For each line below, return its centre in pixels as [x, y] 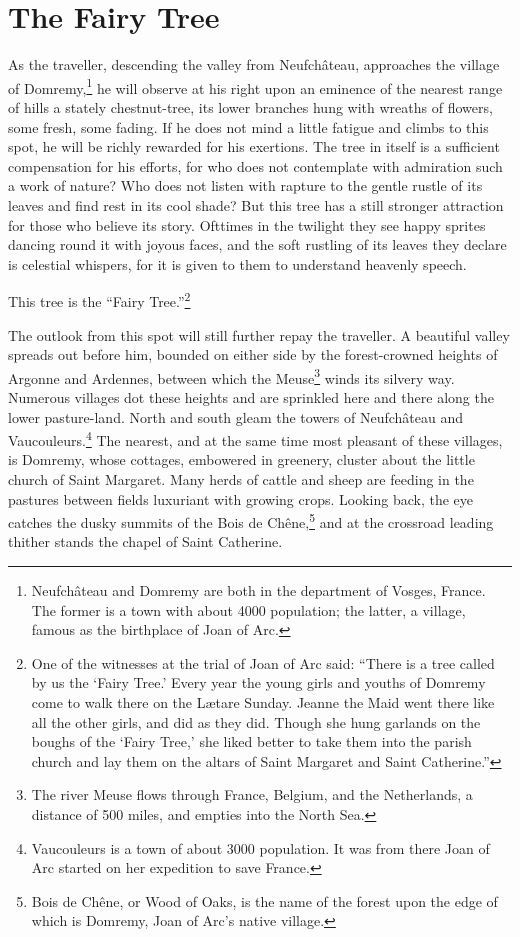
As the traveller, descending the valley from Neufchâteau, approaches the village [254, 64]
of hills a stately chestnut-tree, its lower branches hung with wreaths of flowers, [250, 106]
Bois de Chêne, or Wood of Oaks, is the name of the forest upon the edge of [264, 900]
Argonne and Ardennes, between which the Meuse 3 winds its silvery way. [231, 376]
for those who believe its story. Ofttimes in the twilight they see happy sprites [247, 224]
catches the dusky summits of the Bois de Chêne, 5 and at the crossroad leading [251, 520]
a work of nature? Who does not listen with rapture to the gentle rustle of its [245, 185]
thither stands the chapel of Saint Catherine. [145, 541]
